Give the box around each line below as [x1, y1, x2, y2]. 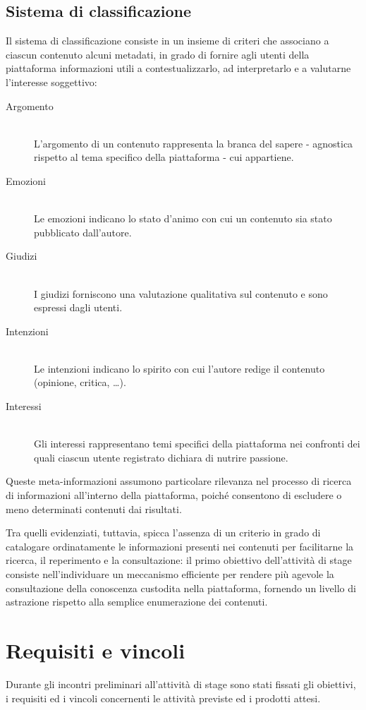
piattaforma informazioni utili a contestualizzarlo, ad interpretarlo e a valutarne [6, 61, 351, 76]
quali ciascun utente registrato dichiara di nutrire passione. [34, 450, 288, 464]
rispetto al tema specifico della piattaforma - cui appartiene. [34, 150, 294, 164]
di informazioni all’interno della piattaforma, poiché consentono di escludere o [6, 488, 342, 503]
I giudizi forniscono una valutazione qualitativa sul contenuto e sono [34, 286, 328, 301]
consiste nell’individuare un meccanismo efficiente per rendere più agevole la [6, 567, 334, 582]
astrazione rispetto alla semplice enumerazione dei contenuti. [6, 594, 268, 609]
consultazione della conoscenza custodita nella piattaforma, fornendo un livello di [6, 580, 356, 595]
